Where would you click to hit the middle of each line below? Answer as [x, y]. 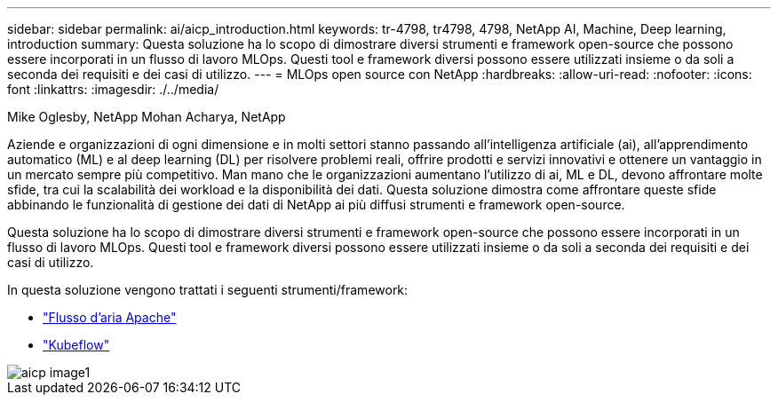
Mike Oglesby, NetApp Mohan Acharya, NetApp [147, 117]
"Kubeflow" [76, 345]
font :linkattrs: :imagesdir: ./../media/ [113, 89]
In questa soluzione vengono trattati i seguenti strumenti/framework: [208, 290]
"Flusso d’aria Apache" [110, 317]
